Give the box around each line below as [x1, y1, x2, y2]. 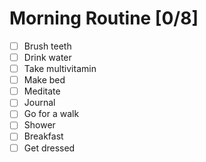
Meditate [23, 85, 61, 97]
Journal [23, 97, 56, 109]
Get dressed [23, 142, 76, 154]
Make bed [23, 74, 66, 86]
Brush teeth [23, 40, 72, 52]
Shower [23, 119, 56, 131]
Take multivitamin [23, 63, 97, 75]
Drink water [23, 52, 72, 63]
